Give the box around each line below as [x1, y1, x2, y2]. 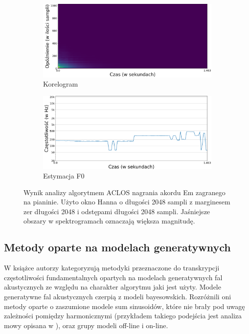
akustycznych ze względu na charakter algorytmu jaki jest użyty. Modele [4, 282, 221, 292]
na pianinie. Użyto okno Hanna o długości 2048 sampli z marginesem [23, 197, 230, 207]
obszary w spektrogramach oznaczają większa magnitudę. [23, 216, 195, 226]
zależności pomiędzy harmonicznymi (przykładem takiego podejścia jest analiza [4, 311, 242, 321]
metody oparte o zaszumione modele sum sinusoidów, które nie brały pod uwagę [4, 301, 245, 311]
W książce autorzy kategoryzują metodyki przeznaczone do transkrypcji [4, 263, 220, 273]
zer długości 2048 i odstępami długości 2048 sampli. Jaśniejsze [23, 206, 210, 216]
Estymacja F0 [43, 171, 85, 181]
